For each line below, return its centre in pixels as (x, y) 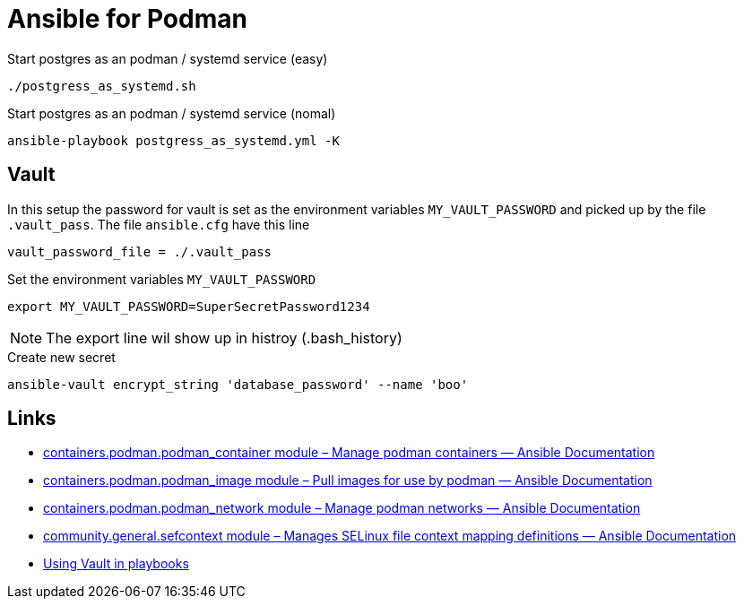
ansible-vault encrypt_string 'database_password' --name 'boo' (238, 384)
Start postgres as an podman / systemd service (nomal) (172, 113)
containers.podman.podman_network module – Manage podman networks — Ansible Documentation (342, 508)
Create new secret (61, 357)
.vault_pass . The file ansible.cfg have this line (159, 224)
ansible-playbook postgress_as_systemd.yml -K (173, 140)
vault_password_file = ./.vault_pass (140, 251)
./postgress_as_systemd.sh (102, 86)
